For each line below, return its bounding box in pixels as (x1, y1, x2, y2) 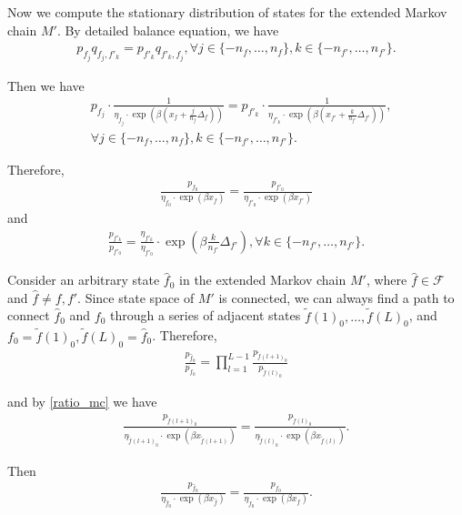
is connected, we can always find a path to (218, 288, 455, 307)
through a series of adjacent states (110, 306, 301, 325)
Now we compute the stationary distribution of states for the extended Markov (7, 3, 447, 21)
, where (366, 270, 407, 289)
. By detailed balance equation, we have (56, 20, 279, 39)
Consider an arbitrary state (7, 270, 160, 289)
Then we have (7, 76, 85, 95)
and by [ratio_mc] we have (7, 392, 157, 411)
